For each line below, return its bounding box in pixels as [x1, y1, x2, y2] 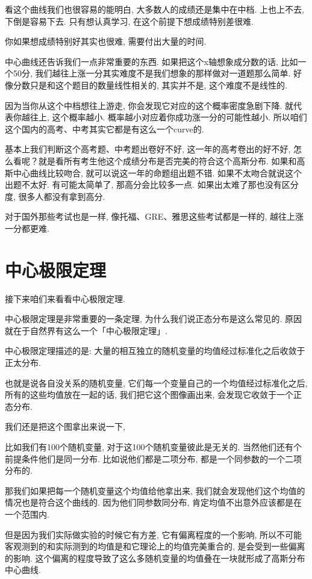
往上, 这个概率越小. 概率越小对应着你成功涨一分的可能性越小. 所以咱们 [30, 111, 307, 123]
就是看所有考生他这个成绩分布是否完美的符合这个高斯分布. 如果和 [38, 154, 297, 167]
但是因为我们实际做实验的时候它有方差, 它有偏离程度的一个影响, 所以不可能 [5, 528, 302, 540]
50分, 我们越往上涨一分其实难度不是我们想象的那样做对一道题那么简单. [13, 67, 291, 79]
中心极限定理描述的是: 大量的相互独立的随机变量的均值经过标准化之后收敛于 [5, 344, 305, 357]
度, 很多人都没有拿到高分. [5, 190, 105, 202]
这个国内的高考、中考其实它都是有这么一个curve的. [5, 122, 204, 135]
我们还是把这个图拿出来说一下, [5, 420, 125, 433]
